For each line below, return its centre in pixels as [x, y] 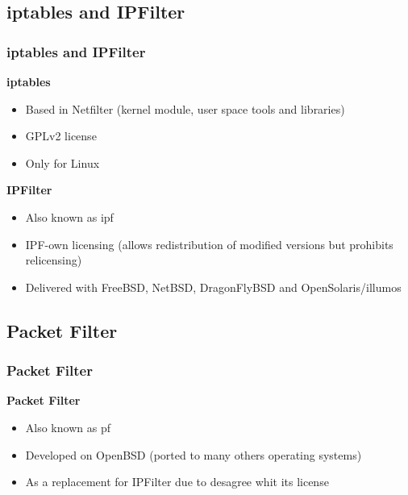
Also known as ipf [69, 216]
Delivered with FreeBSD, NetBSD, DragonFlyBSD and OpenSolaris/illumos [213, 287]
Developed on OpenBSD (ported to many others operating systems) [194, 454]
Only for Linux [62, 162]
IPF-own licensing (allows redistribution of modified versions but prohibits [209, 244]
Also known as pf [68, 427]
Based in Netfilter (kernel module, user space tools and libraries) [185, 108]
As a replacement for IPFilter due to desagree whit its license [177, 482]
